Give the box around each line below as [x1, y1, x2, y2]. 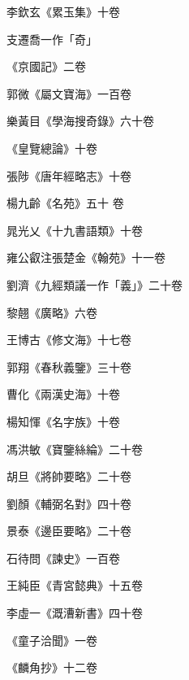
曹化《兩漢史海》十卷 [6, 386, 120, 403]
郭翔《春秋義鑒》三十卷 [6, 358, 131, 375]
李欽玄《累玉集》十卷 [6, 3, 120, 20]
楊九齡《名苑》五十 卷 [6, 194, 124, 211]
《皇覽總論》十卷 [6, 139, 97, 156]
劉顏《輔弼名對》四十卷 [6, 495, 131, 512]
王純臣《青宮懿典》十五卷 [6, 577, 143, 594]
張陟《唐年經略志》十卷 [6, 167, 131, 184]
